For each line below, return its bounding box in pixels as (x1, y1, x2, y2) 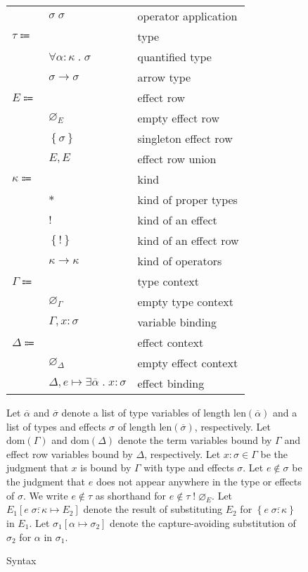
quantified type (137, 49, 212, 65)
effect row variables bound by (6, 446, 133, 461)
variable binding (137, 314, 217, 330)
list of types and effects (6, 419, 106, 433)
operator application (137, 8, 238, 24)
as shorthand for (95, 488, 167, 502)
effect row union (137, 151, 217, 167)
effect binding (137, 375, 205, 391)
